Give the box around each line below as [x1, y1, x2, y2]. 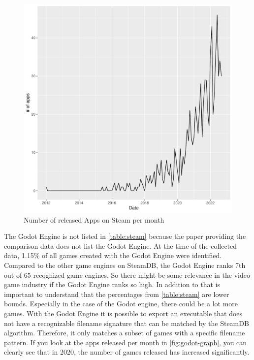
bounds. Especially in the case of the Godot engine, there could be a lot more [4, 298, 238, 309]
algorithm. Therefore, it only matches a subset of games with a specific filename [4, 327, 245, 338]
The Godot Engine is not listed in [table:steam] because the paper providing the [4, 231, 246, 241]
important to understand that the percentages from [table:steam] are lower [4, 289, 229, 299]
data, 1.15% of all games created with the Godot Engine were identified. [4, 250, 222, 261]
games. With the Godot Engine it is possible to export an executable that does [4, 308, 243, 318]
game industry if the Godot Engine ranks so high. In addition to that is [4, 279, 221, 290]
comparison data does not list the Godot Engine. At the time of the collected [4, 240, 237, 251]
